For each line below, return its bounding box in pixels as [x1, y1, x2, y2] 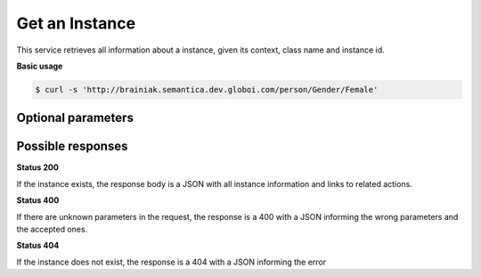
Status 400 [16, 195, 60, 206]
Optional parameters [16, 110, 134, 126]
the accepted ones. [16, 224, 88, 234]
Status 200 [16, 162, 60, 173]
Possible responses [16, 139, 128, 154]
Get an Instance [16, 13, 136, 33]
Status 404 [16, 240, 60, 251]
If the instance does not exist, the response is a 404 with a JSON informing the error [16, 257, 327, 267]
